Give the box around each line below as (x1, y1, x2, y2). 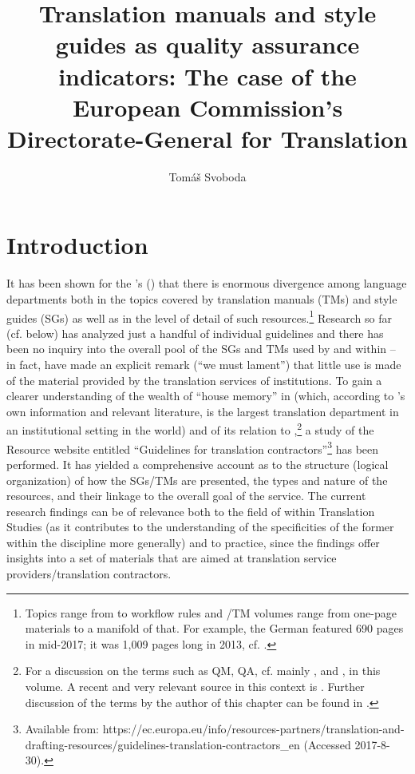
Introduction (6, 228, 148, 261)
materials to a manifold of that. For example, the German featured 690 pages (25, 620, 404, 637)
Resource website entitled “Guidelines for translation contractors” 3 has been (6, 438, 379, 457)
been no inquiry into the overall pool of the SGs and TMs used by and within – (6, 340, 396, 357)
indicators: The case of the (58, 59, 357, 92)
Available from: (25, 720, 100, 737)
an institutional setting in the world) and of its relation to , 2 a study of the (6, 419, 374, 439)
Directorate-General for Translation (7, 121, 408, 154)
